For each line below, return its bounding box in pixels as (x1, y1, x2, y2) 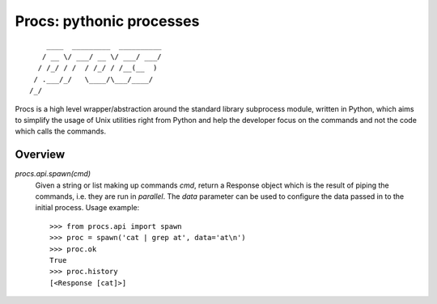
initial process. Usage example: (35, 203, 140, 213)
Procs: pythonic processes (15, 12, 200, 30)
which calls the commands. (15, 126, 107, 137)
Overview (15, 148, 66, 162)
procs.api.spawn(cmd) (15, 169, 91, 179)
